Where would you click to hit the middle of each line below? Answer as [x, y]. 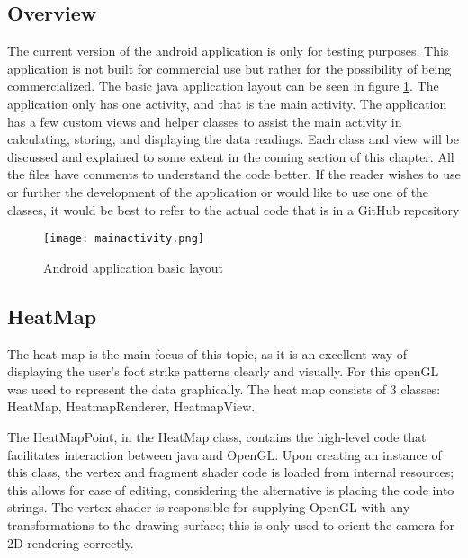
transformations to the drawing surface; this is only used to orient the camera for [231, 524]
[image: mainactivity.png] [124, 239]
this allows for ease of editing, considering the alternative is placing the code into [231, 489]
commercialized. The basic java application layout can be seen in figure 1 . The [223, 86]
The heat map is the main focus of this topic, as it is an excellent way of [207, 353]
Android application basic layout [134, 267]
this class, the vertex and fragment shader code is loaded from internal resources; [231, 472]
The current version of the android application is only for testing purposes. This [228, 51]
